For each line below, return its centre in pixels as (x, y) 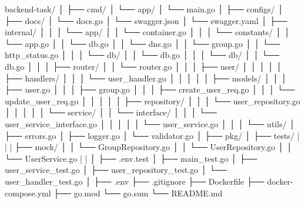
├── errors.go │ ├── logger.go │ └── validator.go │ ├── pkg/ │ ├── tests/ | (152, 135)
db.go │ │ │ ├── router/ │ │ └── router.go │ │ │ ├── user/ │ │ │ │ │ (143, 66)
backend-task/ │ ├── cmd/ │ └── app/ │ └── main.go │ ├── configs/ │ (144, 9)
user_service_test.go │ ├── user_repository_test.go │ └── (116, 170)
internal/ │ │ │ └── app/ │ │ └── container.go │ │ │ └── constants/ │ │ (148, 32)
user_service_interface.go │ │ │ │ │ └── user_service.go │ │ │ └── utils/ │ (150, 123)
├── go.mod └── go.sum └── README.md (138, 193)
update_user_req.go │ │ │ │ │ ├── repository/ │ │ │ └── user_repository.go (152, 101)
